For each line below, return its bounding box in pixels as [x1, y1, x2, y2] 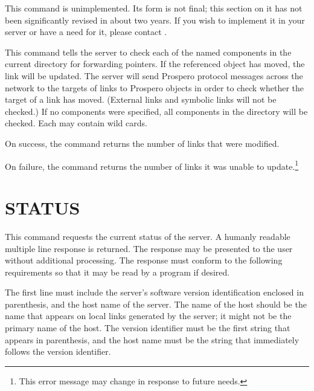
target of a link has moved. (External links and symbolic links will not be [5, 93, 277, 106]
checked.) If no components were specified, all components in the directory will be [5, 105, 308, 117]
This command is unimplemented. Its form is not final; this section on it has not [5, 2, 303, 14]
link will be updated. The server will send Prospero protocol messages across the [5, 69, 303, 82]
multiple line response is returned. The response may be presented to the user [5, 242, 293, 254]
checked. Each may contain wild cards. [5, 117, 147, 129]
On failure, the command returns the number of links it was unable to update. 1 [5, 158, 299, 172]
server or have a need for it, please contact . [5, 25, 167, 38]
